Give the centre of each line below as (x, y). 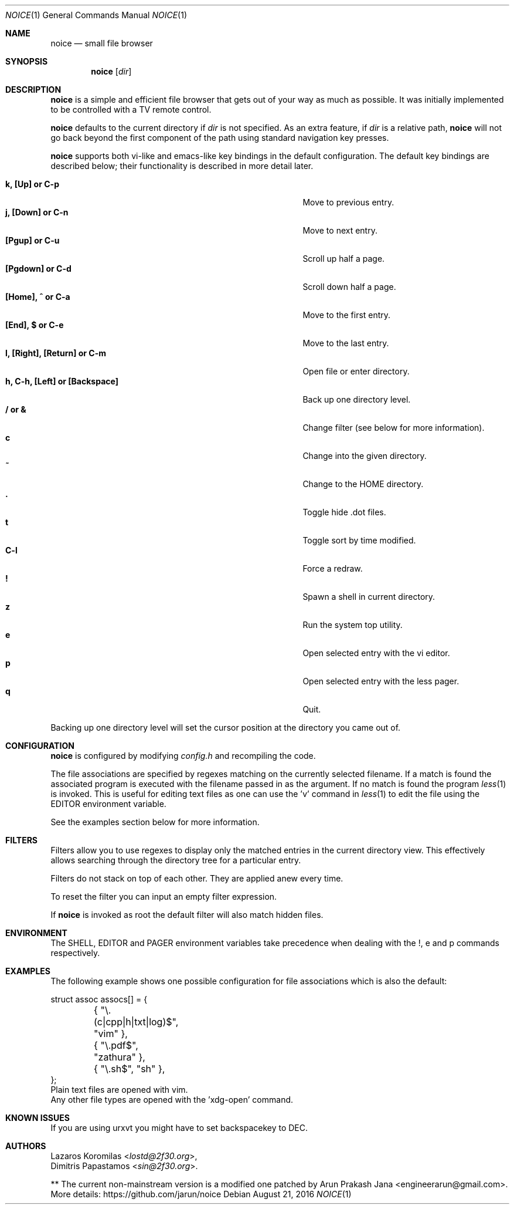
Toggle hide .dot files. (344, 512)
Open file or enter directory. (356, 371)
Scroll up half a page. (344, 259)
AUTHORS (26, 1146)
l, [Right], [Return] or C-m (56, 353)
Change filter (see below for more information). (394, 428)
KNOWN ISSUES (38, 1118)
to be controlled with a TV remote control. (131, 109)
